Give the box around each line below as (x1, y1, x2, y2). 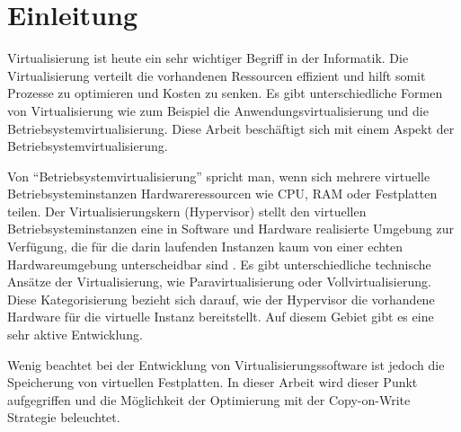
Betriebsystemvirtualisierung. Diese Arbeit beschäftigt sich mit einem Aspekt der (7, 119, 455, 137)
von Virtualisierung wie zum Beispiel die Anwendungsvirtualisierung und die (7, 101, 429, 119)
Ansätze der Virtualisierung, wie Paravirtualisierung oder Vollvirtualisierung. (7, 272, 431, 291)
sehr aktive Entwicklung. (7, 325, 143, 344)
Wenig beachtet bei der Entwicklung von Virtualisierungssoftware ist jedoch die (7, 355, 445, 374)
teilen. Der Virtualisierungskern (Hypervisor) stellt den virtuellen (7, 201, 367, 220)
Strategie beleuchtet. (7, 408, 120, 427)
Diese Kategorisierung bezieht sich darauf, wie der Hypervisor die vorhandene (7, 289, 435, 308)
